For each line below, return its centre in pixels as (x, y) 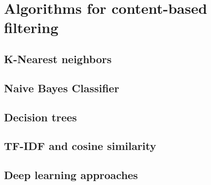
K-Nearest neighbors (58, 58)
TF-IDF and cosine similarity (80, 146)
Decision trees (40, 117)
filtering (31, 27)
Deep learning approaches (71, 175)
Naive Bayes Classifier (62, 88)
